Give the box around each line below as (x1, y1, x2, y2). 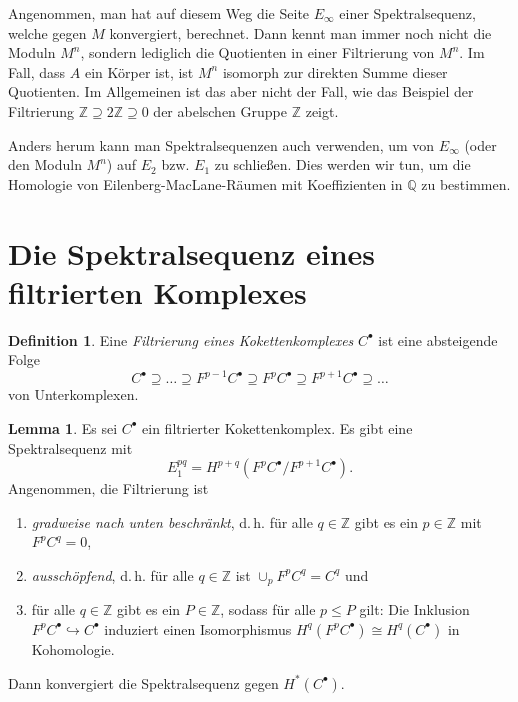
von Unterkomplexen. (8, 384, 139, 405)
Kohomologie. (31, 638, 115, 659)
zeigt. (305, 100, 339, 121)
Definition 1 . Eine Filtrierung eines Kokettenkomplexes (8, 329, 354, 350)
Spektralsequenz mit (8, 437, 133, 458)
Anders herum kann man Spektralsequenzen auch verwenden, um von (8, 134, 435, 155)
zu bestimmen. (421, 173, 511, 194)
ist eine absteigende (378, 329, 498, 350)
